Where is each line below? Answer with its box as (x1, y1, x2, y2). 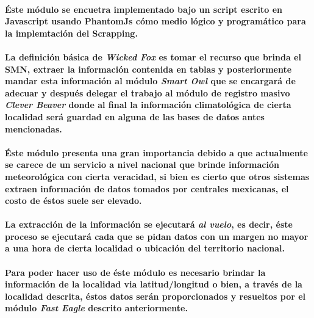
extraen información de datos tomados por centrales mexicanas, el (5, 182, 289, 195)
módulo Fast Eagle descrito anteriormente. (5, 302, 188, 314)
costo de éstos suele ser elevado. (5, 194, 142, 207)
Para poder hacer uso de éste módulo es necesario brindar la (5, 266, 266, 278)
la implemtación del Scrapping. (5, 26, 138, 39)
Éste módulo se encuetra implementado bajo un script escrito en (5, 2, 282, 15)
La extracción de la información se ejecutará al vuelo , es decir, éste (5, 218, 293, 231)
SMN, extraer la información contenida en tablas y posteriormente (5, 62, 292, 75)
